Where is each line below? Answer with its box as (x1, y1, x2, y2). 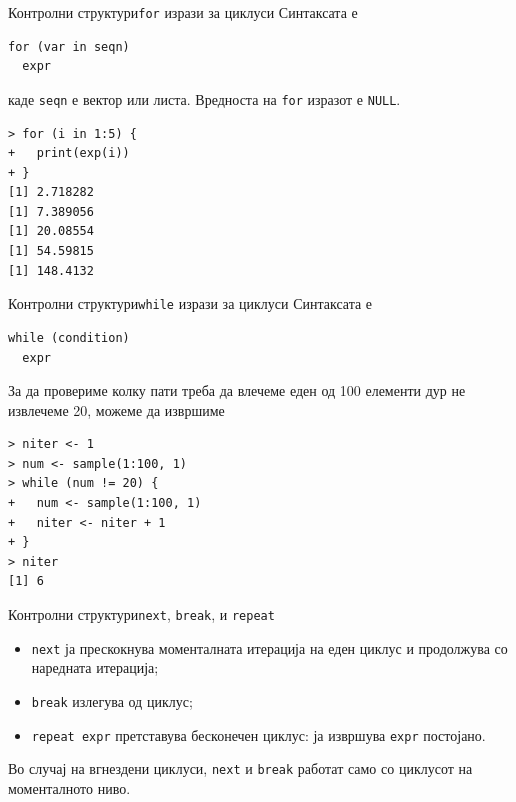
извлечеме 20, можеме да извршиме (8, 399, 225, 420)
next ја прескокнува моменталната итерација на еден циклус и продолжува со (31, 637, 508, 658)
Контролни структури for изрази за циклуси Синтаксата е (8, 2, 358, 22)
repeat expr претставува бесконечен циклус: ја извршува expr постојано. (31, 724, 486, 745)
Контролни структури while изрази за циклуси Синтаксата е (8, 293, 373, 314)
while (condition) (8, 330, 130, 345)
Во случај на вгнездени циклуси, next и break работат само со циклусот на (8, 758, 473, 779)
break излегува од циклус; (31, 690, 193, 711)
